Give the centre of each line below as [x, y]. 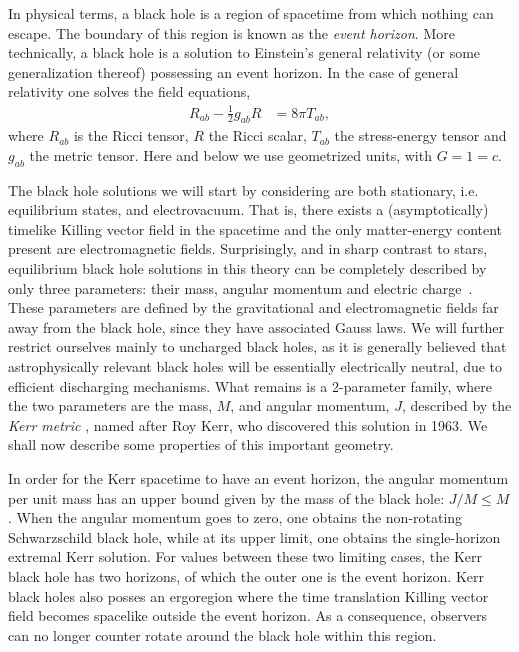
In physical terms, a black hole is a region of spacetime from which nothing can [251, 13]
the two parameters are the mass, [110, 405]
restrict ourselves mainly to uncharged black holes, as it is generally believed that [257, 346]
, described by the [456, 405]
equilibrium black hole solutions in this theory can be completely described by [247, 268]
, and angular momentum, [310, 405]
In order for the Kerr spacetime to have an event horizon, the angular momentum [258, 478]
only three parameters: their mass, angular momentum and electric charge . [240, 287]
